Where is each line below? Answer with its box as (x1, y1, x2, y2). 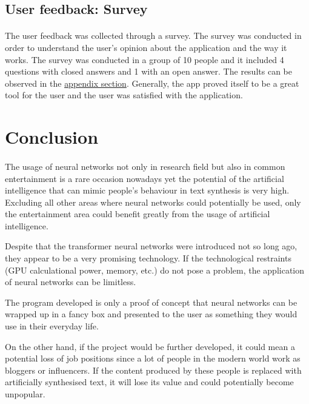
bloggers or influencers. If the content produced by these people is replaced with (5, 363, 302, 376)
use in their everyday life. (5, 320, 99, 332)
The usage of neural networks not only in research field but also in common (5, 160, 285, 172)
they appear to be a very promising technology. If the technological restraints (5, 252, 291, 264)
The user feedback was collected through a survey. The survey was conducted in (5, 29, 302, 42)
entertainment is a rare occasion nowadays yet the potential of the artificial (5, 172, 284, 184)
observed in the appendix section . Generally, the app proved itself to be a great (5, 76, 299, 89)
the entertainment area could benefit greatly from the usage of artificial (5, 207, 270, 220)
